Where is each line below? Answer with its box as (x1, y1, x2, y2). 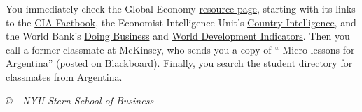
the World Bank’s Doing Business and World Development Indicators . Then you (6, 29, 350, 43)
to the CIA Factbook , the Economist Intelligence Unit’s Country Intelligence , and (6, 15, 356, 29)
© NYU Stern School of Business (6, 93, 154, 107)
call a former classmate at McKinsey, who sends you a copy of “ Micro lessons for (6, 42, 355, 56)
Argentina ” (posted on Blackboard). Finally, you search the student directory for (6, 56, 353, 70)
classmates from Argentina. (6, 69, 123, 83)
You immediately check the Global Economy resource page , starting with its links (6, 1, 356, 15)
